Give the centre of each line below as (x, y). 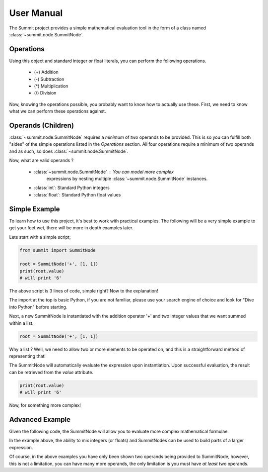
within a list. (21, 323)
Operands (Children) (42, 125)
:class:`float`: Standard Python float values (77, 194)
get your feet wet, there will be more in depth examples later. (71, 228)
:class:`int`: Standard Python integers (72, 188)
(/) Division (45, 93)
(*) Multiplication (51, 86)
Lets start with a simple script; (40, 237)
